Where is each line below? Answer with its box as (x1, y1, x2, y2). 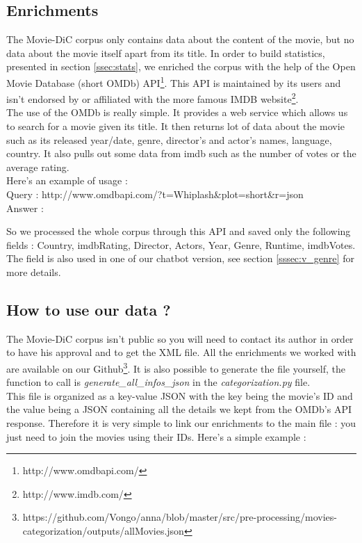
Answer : (6, 200, 44, 215)
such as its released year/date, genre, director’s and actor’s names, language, (6, 132, 332, 147)
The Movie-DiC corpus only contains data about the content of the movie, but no (6, 32, 354, 47)
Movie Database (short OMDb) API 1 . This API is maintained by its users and (6, 73, 341, 90)
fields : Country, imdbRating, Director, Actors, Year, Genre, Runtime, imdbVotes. (6, 237, 356, 252)
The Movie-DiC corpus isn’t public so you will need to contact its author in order (6, 331, 354, 346)
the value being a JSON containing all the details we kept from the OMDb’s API (6, 402, 352, 416)
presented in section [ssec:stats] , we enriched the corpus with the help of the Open (6, 59, 356, 74)
